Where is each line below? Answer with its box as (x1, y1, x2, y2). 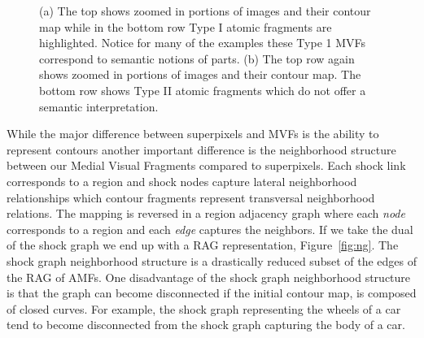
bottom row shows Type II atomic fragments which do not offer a (39, 81, 366, 98)
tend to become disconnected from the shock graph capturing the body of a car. (7, 316, 405, 333)
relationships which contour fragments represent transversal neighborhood (7, 188, 375, 206)
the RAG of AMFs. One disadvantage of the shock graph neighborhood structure (7, 268, 411, 285)
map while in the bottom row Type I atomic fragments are (39, 18, 332, 35)
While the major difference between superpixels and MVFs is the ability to (7, 125, 379, 142)
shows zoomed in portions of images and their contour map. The (39, 66, 361, 83)
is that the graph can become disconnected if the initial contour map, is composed (7, 284, 417, 301)
